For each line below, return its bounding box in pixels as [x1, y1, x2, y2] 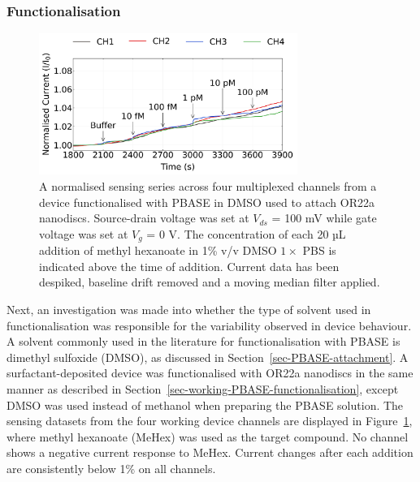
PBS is [302, 242, 336, 259]
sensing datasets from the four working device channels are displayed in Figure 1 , [6, 412, 413, 429]
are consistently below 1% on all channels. [6, 459, 216, 476]
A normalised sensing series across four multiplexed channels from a [39, 178, 377, 195]
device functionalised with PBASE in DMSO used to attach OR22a [39, 193, 375, 210]
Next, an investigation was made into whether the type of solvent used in [6, 301, 371, 318]
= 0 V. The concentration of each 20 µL [146, 225, 346, 242]
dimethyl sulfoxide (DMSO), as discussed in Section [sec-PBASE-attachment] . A [6, 348, 409, 365]
